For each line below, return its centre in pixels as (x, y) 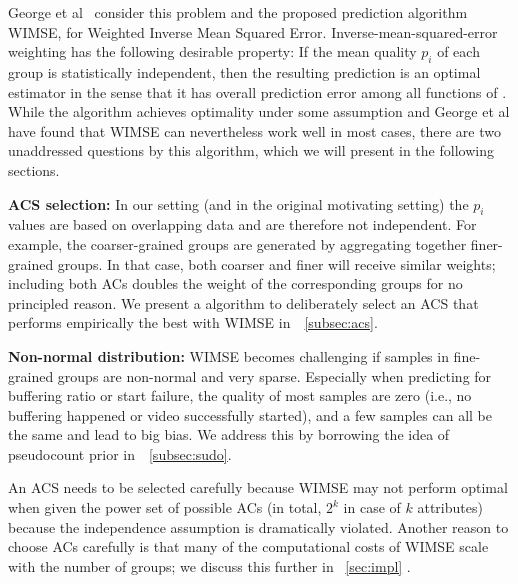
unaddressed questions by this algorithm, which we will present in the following (251, 150)
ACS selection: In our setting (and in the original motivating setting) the (238, 203)
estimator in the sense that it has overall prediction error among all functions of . (257, 91)
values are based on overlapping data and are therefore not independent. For (242, 224)
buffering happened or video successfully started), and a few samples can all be (250, 414)
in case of (372, 507)
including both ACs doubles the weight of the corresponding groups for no (235, 283)
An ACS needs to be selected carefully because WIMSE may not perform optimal (258, 487)
